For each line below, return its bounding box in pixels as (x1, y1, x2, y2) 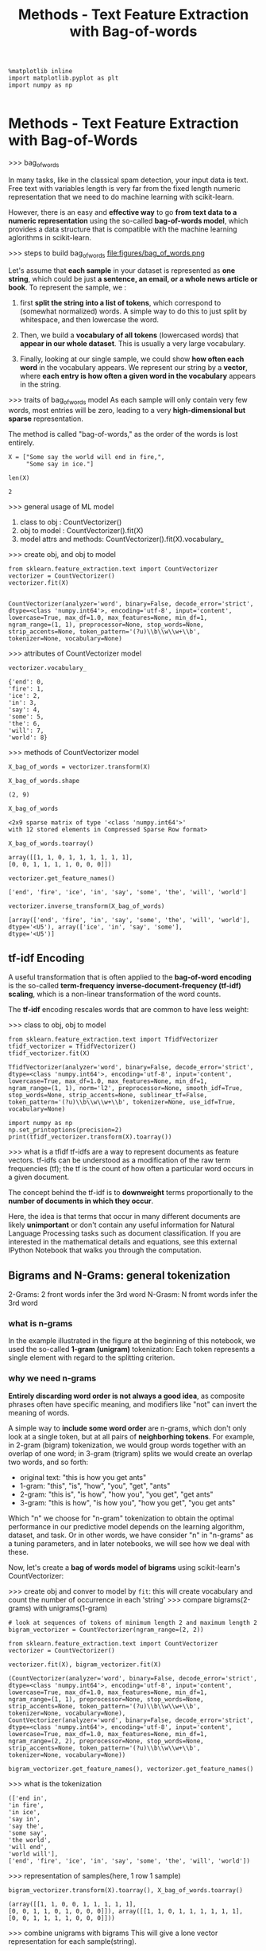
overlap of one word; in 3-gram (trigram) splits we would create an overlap (8, 1448, 253, 1458)
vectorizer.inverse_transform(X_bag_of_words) (8, 902, 165, 910)
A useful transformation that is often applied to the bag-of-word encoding (8, 972, 252, 982)
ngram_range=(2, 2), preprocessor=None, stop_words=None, (8, 1737, 204, 1745)
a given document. (8, 1172, 70, 1182)
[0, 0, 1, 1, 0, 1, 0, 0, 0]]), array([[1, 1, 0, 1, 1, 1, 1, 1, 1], (8, 1907, 244, 1915)
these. (8, 1547, 29, 1556)
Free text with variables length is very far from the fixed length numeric (8, 183, 241, 193)
